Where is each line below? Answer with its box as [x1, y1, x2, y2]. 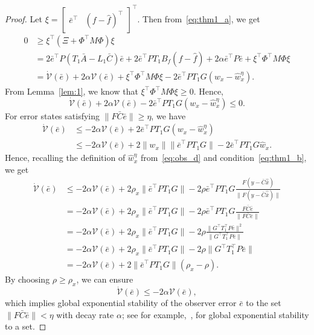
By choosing [5, 273, 50, 286]
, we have [151, 109, 186, 122]
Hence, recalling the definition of [5, 151, 126, 164]
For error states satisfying [5, 109, 100, 122]
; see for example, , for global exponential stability [121, 308, 309, 321]
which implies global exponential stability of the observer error [5, 296, 237, 309]
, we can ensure [76, 273, 133, 286]
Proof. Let [5, 12, 42, 25]
